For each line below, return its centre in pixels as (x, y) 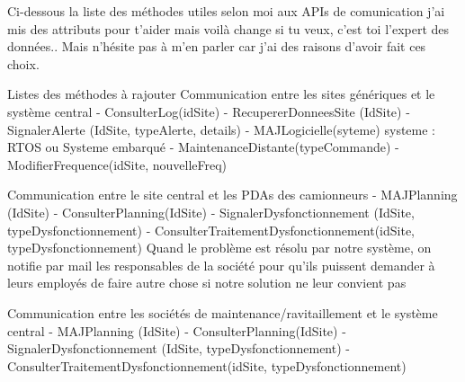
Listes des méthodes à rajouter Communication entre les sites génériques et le (221, 94)
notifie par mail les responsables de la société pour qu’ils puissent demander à (221, 265)
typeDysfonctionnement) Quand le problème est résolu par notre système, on (219, 248)
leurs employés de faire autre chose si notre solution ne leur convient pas (207, 283)
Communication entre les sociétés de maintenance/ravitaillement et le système (223, 312)
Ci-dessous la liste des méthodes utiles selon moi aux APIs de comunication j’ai (226, 11)
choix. (23, 63)
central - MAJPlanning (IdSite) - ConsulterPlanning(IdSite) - (177, 330)
